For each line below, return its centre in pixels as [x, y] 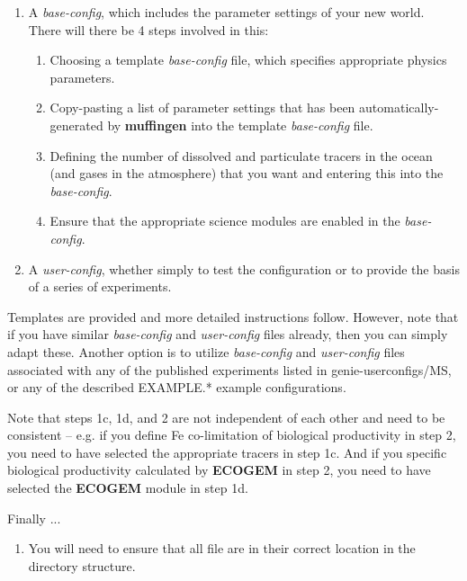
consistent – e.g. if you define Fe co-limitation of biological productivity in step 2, [232, 435]
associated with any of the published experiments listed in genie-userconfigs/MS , [229, 369]
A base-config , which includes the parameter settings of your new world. [226, 12]
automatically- [399, 107]
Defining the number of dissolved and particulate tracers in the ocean [241, 155]
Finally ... [34, 518]
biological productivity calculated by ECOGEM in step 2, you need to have [219, 470]
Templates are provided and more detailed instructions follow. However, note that [233, 316]
